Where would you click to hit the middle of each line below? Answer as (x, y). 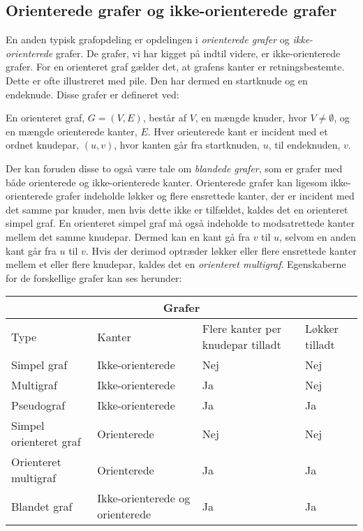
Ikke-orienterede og (144, 498)
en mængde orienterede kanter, (72, 131)
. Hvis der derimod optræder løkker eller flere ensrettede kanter (221, 250)
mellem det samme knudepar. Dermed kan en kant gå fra (128, 236)
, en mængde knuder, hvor (251, 118)
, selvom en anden (318, 236)
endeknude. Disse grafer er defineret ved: (92, 94)
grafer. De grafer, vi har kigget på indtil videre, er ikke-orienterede (198, 53)
